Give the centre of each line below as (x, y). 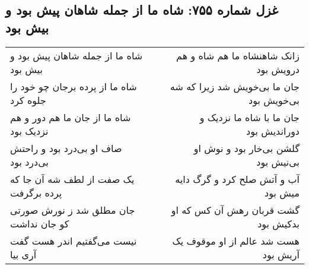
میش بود (282, 192)
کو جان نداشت (40, 223)
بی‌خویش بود (274, 100)
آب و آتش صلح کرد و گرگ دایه (237, 179)
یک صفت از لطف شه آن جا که (72, 179)
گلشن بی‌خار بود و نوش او (246, 148)
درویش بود (278, 69)
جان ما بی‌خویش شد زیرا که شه (235, 86)
